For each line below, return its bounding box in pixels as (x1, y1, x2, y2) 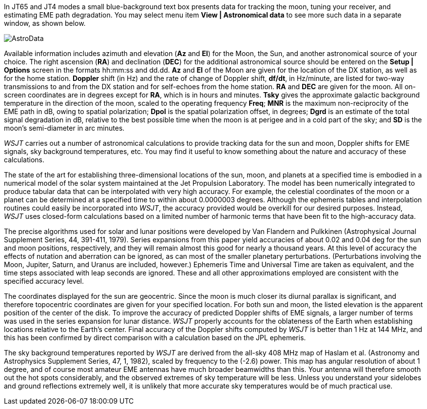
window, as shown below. (4, 19, 86, 27)
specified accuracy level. (4, 277, 84, 285)
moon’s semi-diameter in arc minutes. (4, 124, 125, 132)
